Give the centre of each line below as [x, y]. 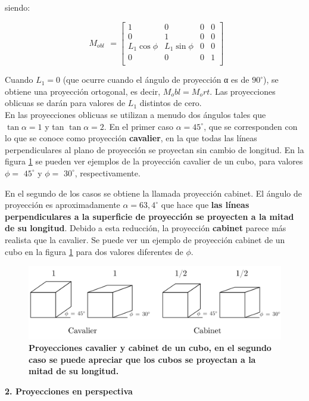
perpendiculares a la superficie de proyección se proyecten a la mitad [149, 216]
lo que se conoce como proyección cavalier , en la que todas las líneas [131, 138]
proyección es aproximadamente [63, 205]
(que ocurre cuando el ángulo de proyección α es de [156, 80]
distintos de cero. [171, 103]
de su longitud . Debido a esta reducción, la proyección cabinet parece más [146, 228]
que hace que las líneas [205, 205]
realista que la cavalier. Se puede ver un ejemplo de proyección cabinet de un [145, 239]
